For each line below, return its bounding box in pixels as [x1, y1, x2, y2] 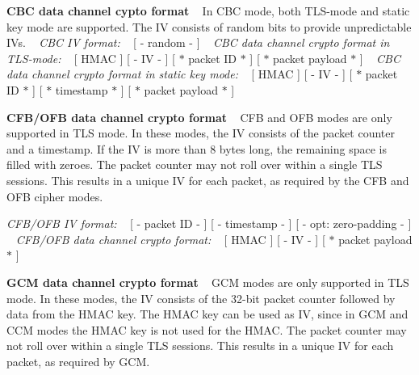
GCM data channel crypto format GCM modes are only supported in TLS [6, 273, 409, 290]
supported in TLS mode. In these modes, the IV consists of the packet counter [6, 124, 395, 141]
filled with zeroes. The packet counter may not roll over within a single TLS [6, 156, 383, 173]
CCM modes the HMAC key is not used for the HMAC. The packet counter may [6, 321, 407, 338]
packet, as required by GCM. [6, 352, 150, 369]
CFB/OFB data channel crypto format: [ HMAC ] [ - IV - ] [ [15, 230, 325, 247]
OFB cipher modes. [6, 187, 103, 204]
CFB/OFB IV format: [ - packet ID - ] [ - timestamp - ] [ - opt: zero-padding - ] [6, 215, 412, 232]
